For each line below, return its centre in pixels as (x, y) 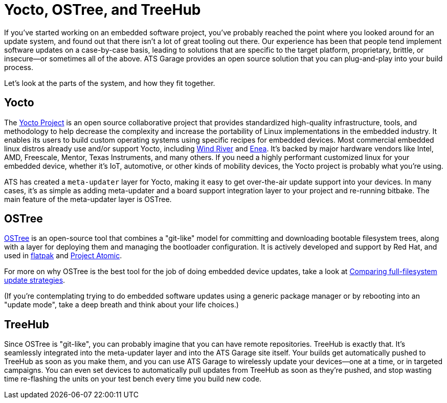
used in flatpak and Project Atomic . (63, 256)
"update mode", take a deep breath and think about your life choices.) (121, 305)
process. (19, 67)
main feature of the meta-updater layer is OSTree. (88, 199)
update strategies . (35, 280)
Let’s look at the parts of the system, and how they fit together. (110, 83)
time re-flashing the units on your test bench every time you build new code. (133, 379)
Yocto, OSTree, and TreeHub (103, 10)
